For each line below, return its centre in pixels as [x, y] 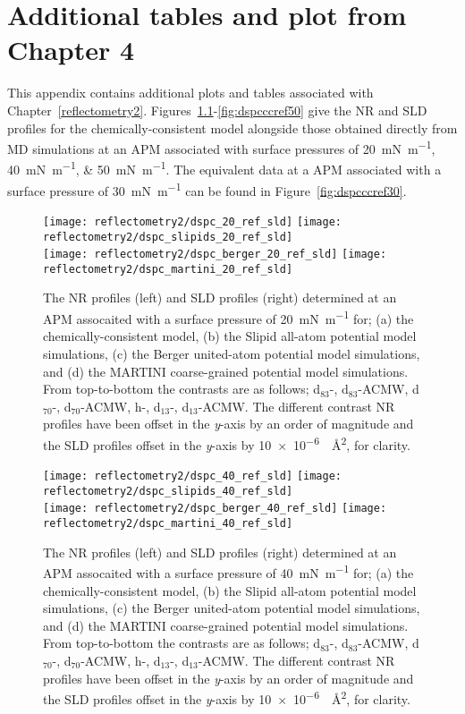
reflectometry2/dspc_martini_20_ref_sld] [168, 269]
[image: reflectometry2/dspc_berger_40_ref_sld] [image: [215, 509]
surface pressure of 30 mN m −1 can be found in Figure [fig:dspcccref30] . [207, 189]
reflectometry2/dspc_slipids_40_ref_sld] [168, 491]
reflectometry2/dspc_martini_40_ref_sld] [168, 524]
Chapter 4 [71, 50]
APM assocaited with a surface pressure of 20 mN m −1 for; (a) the [228, 317]
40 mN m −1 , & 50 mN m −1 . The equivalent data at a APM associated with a [224, 168]
